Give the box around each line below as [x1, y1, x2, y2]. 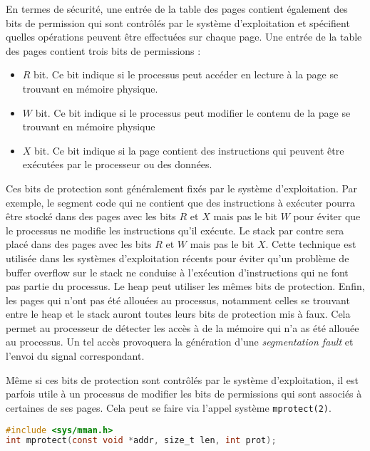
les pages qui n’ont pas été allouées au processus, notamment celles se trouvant [6, 292, 350, 307]
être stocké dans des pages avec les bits [6, 209, 176, 224]
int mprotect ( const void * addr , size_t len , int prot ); [6, 435, 277, 446]
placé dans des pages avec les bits [6, 237, 152, 252]
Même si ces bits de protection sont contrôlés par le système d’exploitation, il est [6, 372, 359, 387]
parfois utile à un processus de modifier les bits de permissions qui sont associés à [6, 386, 362, 401]
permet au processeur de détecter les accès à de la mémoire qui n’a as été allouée [6, 320, 359, 335]
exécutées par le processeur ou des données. [22, 157, 212, 172]
